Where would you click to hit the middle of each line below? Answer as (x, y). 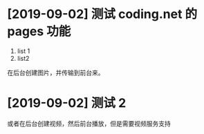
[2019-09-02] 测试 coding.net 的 (102, 14)
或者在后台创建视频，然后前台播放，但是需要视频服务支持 (89, 123)
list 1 (24, 51)
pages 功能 (39, 31)
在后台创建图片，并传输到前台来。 (56, 73)
